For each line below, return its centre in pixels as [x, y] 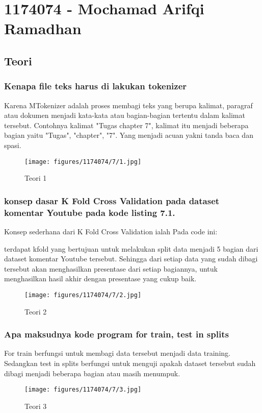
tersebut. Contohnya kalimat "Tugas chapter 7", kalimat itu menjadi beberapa [126, 125]
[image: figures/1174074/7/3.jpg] [83, 390]
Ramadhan [43, 28]
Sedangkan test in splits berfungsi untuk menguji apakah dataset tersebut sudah [130, 363]
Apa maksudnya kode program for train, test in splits [116, 334]
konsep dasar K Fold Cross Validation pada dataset [112, 200]
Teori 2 [36, 311]
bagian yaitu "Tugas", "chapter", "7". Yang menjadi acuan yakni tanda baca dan [129, 135]
